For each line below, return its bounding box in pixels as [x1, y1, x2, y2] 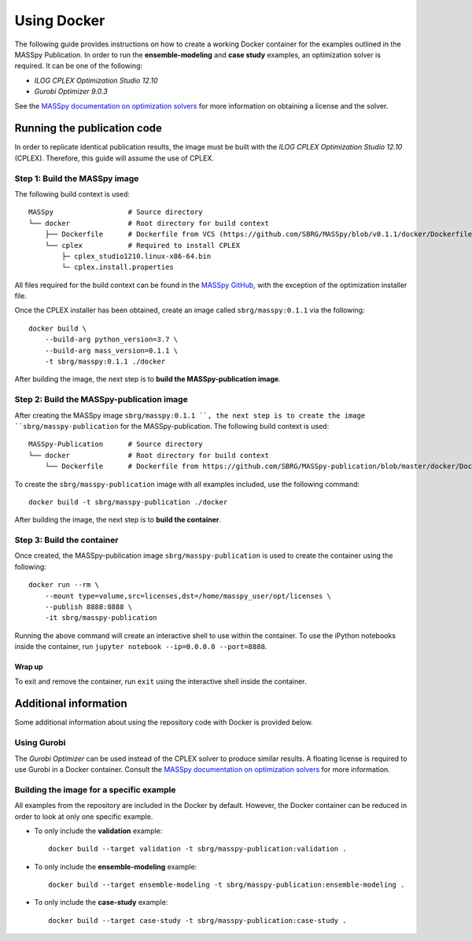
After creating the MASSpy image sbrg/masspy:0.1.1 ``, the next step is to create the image [14, 410, 366, 420]
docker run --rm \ [28, 581, 100, 589]
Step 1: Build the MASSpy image [14, 173, 139, 184]
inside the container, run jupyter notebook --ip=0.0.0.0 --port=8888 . [14, 642, 267, 651]
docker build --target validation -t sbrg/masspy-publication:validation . [48, 844, 347, 854]
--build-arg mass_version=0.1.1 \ [44, 346, 179, 355]
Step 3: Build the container [14, 535, 119, 546]
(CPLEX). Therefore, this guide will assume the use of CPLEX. [14, 153, 214, 163]
